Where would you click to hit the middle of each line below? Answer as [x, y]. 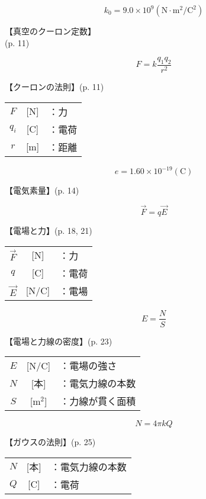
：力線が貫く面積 [98, 401]
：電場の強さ [88, 366]
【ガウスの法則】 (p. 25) [50, 442]
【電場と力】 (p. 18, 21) [49, 230]
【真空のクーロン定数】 [50, 31]
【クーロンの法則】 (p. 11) [54, 87]
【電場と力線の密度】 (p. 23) [59, 341]
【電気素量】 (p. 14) [42, 190]
